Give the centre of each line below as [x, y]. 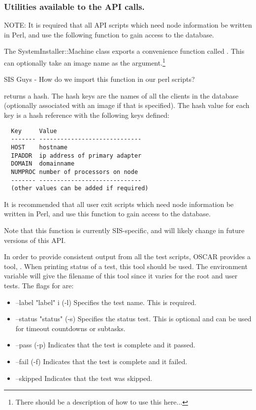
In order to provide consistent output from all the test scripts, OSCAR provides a [128, 256]
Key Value [34, 131]
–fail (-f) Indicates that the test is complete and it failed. [101, 361]
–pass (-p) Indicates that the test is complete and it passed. [105, 345]
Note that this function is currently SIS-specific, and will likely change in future [124, 230]
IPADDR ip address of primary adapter [76, 155]
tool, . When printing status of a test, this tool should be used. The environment [126, 266]
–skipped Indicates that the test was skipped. [84, 378]
